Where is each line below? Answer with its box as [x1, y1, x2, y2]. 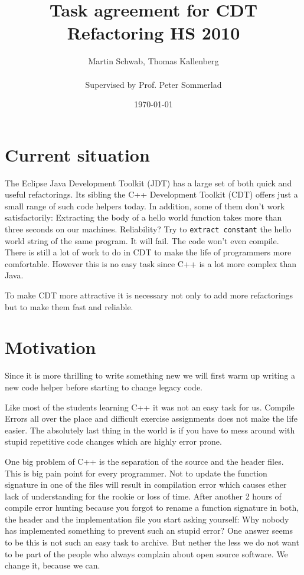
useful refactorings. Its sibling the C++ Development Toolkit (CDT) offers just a [5, 188, 298, 201]
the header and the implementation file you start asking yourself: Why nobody [5, 512, 289, 525]
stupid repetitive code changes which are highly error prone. [5, 435, 222, 448]
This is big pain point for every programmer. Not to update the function [5, 466, 267, 479]
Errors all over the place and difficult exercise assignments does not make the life [5, 412, 298, 425]
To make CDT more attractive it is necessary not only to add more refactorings [5, 289, 293, 301]
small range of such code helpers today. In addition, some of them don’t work [5, 199, 285, 212]
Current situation [5, 142, 150, 166]
